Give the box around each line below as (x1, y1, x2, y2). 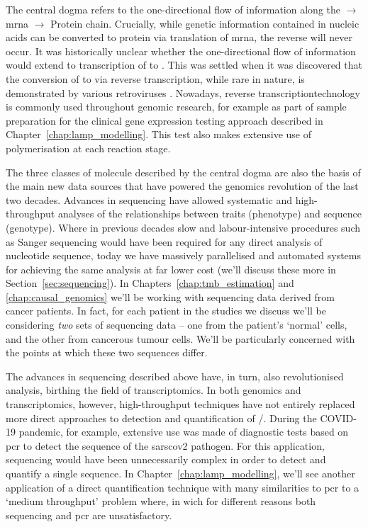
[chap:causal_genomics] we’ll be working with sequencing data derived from (6, 289, 335, 304)
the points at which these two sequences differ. (6, 345, 208, 360)
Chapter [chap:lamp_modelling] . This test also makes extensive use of (6, 127, 311, 142)
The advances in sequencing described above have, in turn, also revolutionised (6, 368, 344, 383)
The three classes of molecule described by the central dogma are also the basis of (6, 164, 361, 179)
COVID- (320, 410, 357, 425)
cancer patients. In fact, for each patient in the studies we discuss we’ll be (6, 303, 326, 318)
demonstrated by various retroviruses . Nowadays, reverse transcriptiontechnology (6, 85, 360, 100)
